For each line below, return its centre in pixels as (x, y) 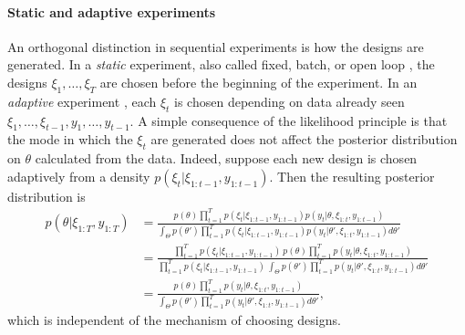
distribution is (46, 196)
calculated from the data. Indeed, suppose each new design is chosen (226, 158)
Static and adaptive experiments (112, 11)
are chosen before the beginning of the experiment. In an (258, 82)
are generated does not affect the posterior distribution (304, 139)
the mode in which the (70, 139)
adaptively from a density (79, 176)
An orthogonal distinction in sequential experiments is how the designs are (216, 46)
